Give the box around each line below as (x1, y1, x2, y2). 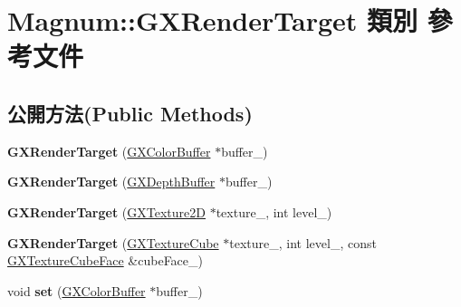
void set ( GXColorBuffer (7, 281, 146, 300)
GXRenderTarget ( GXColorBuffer (7, 141, 211, 160)
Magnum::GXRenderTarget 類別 (7, 2, 418, 39)
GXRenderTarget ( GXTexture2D (7, 202, 206, 221)
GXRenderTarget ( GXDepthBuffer (7, 172, 216, 191)
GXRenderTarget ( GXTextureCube (7, 233, 219, 252)
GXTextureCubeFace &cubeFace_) (7, 251, 203, 270)
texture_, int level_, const (229, 233, 377, 252)
